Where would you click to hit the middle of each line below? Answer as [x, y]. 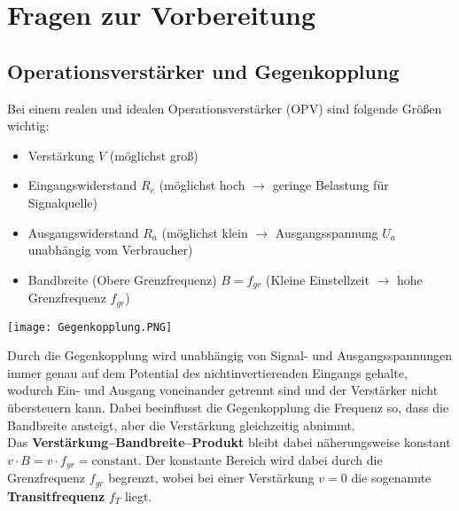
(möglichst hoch [202, 185]
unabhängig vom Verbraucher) [110, 250]
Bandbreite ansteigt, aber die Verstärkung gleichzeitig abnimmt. [181, 425]
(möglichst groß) [154, 155]
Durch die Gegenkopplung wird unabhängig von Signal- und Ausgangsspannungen [229, 355]
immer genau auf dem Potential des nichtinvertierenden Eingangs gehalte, [207, 372]
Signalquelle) [62, 202]
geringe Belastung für [331, 185]
